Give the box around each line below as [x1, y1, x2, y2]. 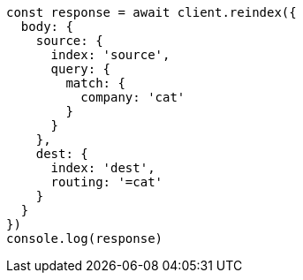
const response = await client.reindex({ [6, 5, 297, 19]
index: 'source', [50, 48, 170, 62]
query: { [50, 62, 111, 76]
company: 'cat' [80, 90, 186, 104]
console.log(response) [6, 231, 163, 246]
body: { [20, 19, 73, 34]
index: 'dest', [50, 161, 155, 175]
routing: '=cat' [50, 175, 163, 189]
